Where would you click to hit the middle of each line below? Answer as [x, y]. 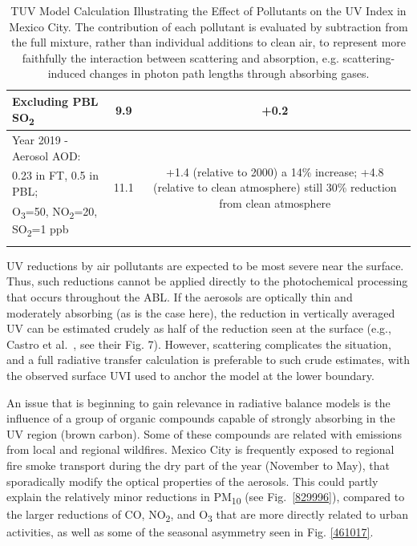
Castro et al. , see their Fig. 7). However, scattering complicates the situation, [199, 344]
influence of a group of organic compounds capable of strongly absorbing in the [201, 418]
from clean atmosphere [275, 202]
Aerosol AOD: [47, 155]
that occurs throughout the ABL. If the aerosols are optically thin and [180, 297]
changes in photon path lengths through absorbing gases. [229, 73]
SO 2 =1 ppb [40, 229]
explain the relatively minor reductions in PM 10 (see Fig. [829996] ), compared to [206, 497]
